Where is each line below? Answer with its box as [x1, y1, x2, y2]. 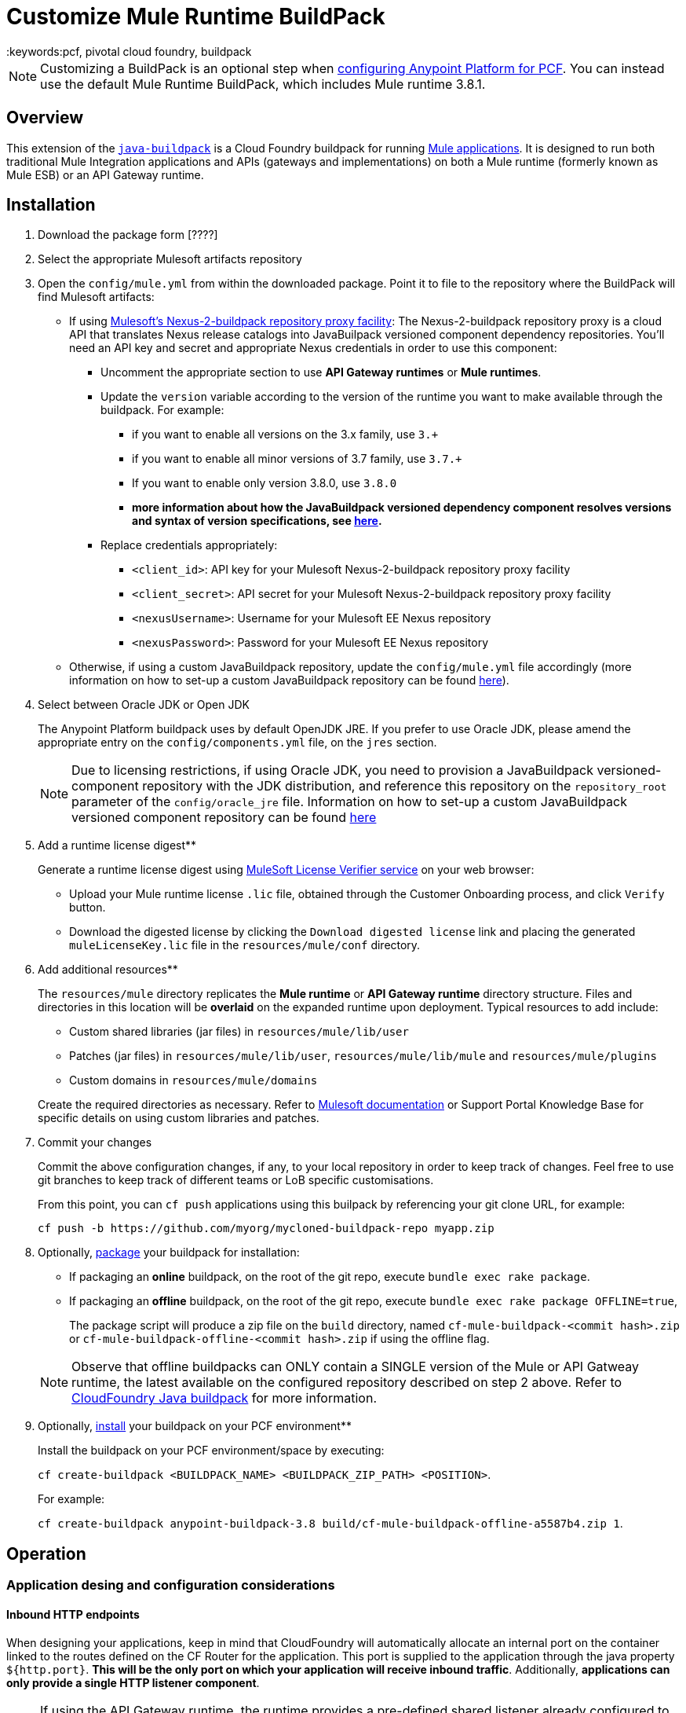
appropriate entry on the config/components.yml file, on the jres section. [38, 735, 437, 750]
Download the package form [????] [38, 228, 218, 242]
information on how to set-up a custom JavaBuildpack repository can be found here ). [69, 673, 509, 688]
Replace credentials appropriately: [100, 538, 278, 552]
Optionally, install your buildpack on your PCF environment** [38, 1419, 352, 1433]
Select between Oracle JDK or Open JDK [38, 698, 250, 712]
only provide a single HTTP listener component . [6, 1675, 260, 1689]
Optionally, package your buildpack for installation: [38, 1245, 300, 1260]
